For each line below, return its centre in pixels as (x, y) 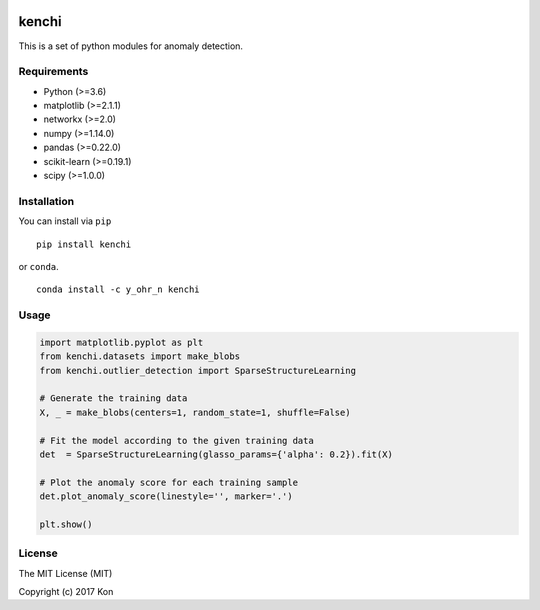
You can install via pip (65, 221)
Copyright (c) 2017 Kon (66, 592)
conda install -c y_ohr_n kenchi (118, 289)
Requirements (53, 72)
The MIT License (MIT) (65, 573)
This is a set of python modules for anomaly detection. (131, 46)
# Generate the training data (113, 398)
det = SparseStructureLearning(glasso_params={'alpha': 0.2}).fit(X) (216, 454)
